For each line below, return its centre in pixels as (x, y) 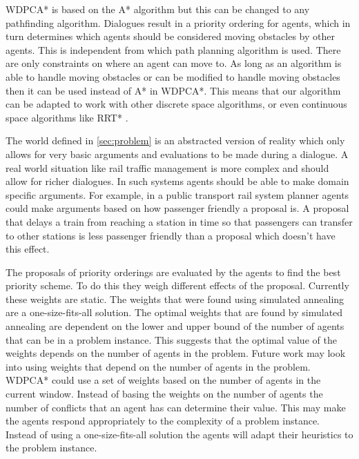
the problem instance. (51, 448)
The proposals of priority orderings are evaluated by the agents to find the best (173, 272)
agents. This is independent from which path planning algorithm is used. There (173, 49)
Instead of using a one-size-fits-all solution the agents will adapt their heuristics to (179, 434)
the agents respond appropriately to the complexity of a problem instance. (163, 421)
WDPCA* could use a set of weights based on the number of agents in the (163, 380)
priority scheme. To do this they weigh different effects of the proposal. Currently (177, 285)
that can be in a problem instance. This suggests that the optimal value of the (171, 339)
